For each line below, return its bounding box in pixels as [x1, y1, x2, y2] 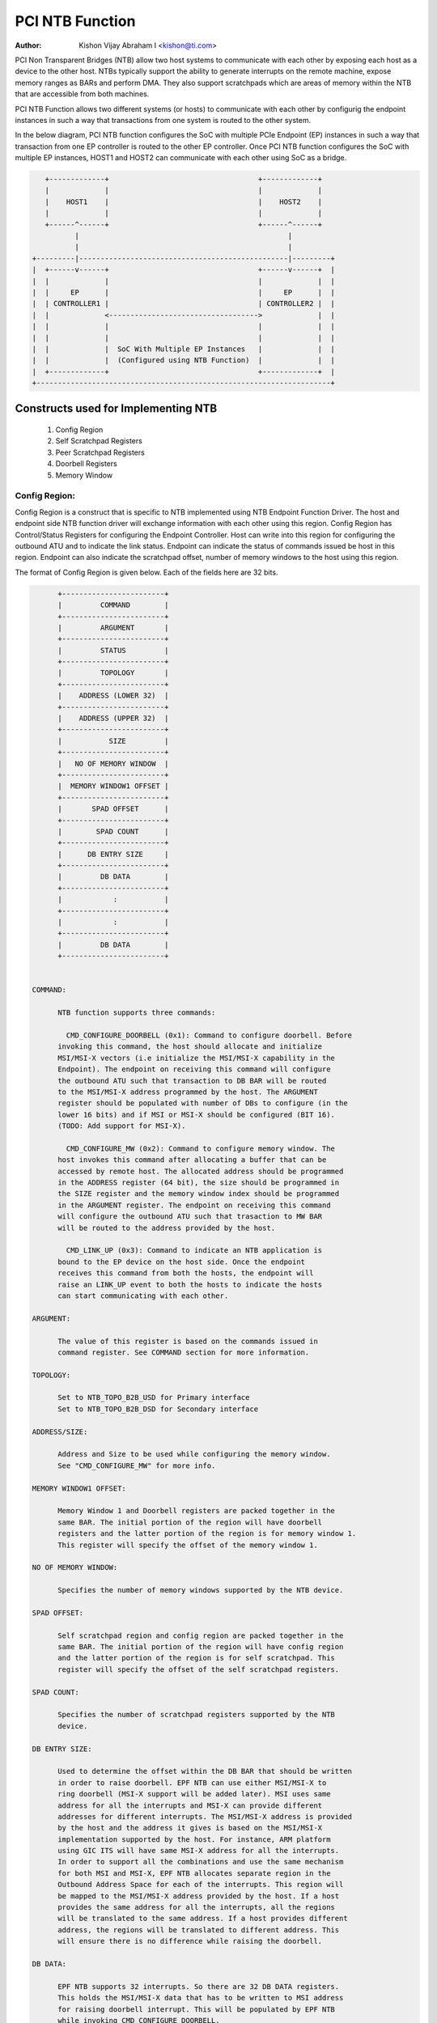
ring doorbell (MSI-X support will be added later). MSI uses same [57, 1789, 331, 1799]
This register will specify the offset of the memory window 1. [57, 1540, 319, 1550]
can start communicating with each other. [57, 1291, 229, 1300]
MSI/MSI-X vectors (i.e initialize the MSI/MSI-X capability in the [57, 1053, 336, 1062]
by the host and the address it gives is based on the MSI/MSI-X [57, 1823, 323, 1833]
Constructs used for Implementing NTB [15, 401, 218, 416]
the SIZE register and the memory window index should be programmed [57, 1190, 340, 1198]
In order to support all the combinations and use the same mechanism [57, 1857, 344, 1867]
